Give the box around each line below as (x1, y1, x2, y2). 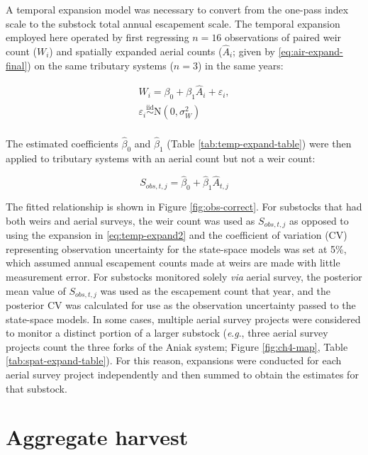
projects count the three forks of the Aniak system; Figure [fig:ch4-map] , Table (6, 339, 348, 354)
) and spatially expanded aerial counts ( (49, 44, 223, 58)
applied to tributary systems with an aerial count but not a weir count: (6, 150, 316, 165)
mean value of (6, 283, 66, 298)
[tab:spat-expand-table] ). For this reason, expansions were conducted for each (6, 353, 342, 368)
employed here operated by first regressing (6, 30, 189, 45)
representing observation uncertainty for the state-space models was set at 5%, (6, 241, 347, 256)
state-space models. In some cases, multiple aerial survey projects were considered (6, 311, 361, 326)
